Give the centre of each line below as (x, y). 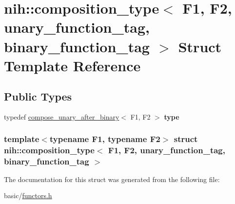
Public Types (38, 96)
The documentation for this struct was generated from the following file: (112, 179)
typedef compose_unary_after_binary (62, 117)
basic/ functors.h (28, 195)
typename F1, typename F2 (105, 138)
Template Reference (72, 65)
